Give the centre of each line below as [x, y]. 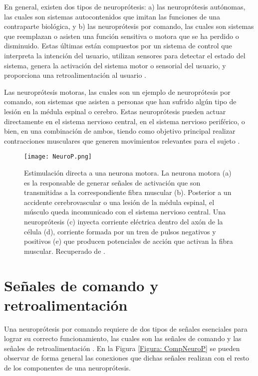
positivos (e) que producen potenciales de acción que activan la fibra [129, 241]
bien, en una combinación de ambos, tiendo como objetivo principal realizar [120, 131]
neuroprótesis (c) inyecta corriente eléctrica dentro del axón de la [124, 221]
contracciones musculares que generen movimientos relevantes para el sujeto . [122, 140]
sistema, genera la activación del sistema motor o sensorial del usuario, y [115, 65]
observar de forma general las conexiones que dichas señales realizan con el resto [127, 358]
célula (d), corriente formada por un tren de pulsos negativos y [120, 231]
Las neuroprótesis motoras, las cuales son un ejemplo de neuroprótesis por [117, 92]
